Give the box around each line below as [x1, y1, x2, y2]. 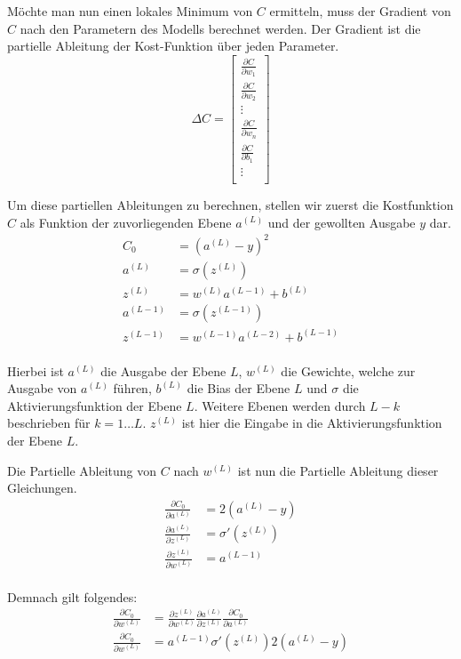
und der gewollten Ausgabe [267, 213, 416, 231]
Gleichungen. [7, 478, 77, 497]
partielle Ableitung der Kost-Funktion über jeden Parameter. [7, 36, 339, 55]
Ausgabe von [7, 379, 77, 398]
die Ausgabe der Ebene [100, 361, 227, 380]
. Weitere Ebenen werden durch [194, 396, 366, 414]
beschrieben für [7, 414, 91, 432]
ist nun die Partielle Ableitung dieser [237, 461, 439, 479]
